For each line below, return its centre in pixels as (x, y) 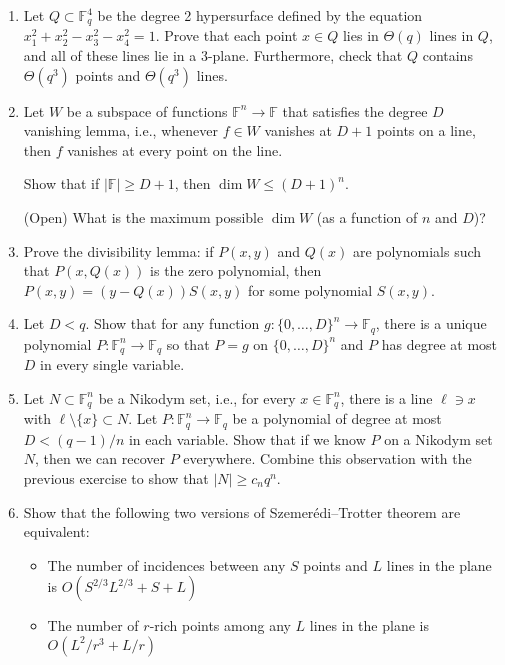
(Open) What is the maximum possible (143, 217)
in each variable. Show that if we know (247, 438)
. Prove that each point (226, 35)
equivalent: (56, 531)
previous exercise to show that (116, 477)
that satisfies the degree (355, 110)
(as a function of (367, 217)
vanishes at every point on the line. (175, 149)
